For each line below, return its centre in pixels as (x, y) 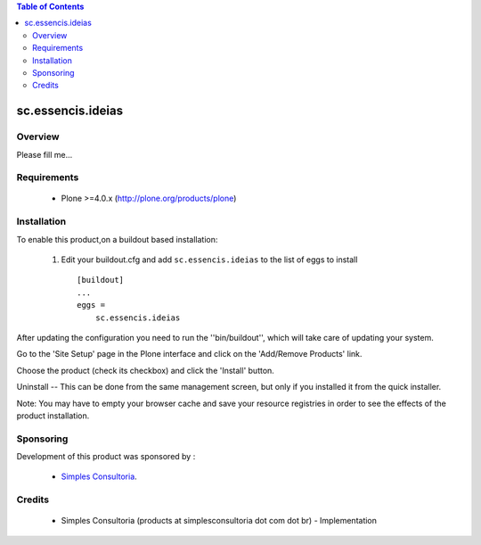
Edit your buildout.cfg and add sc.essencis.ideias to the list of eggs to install (209, 260)
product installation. (53, 416)
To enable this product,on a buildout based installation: (117, 239)
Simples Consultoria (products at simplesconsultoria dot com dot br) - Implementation (219, 521)
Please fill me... (45, 154)
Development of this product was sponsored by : (106, 457)
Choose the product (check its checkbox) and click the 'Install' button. (146, 370)
